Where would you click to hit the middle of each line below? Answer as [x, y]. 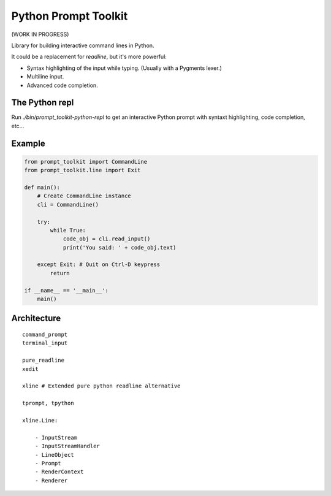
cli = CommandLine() [68, 204]
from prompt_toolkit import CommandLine [86, 162]
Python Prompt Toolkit [70, 16]
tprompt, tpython [48, 403]
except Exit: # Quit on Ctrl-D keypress [99, 265]
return [60, 273]
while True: [68, 230]
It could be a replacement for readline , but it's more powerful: [89, 57]
